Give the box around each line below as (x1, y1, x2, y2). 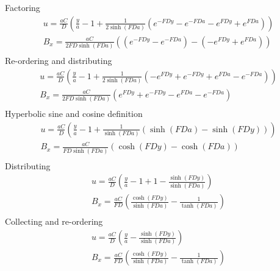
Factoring (5, 1, 40, 13)
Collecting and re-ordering (5, 215, 103, 228)
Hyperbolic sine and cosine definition (5, 107, 143, 120)
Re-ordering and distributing (5, 54, 112, 67)
